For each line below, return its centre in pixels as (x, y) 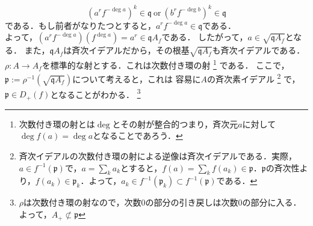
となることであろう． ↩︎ (138, 136)
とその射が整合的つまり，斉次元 (175, 124)
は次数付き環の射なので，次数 (82, 202)
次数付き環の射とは (57, 124)
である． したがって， (205, 37)
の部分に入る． (272, 202)
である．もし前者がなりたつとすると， (80, 25)
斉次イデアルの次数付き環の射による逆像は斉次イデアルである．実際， (158, 156)
